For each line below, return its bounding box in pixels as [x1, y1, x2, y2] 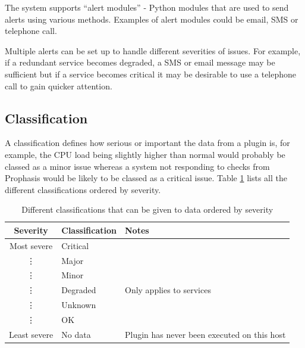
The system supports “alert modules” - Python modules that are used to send [5, 1, 289, 13]
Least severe [9, 328, 54, 340]
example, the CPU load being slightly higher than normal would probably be [5, 148, 285, 160]
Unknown [61, 299, 96, 311]
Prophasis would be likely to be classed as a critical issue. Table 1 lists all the [5, 172, 287, 184]
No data [61, 328, 91, 340]
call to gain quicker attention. [5, 79, 112, 92]
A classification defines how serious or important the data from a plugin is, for [5, 136, 290, 149]
